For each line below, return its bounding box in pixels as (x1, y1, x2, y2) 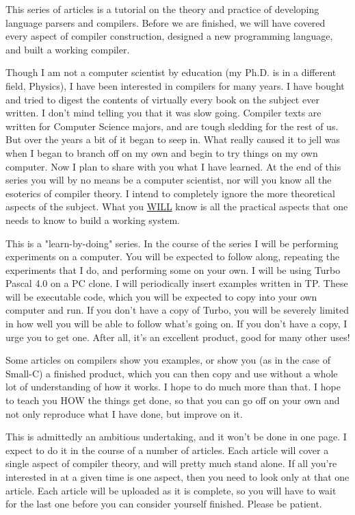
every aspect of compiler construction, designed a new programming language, (5, 29, 333, 43)
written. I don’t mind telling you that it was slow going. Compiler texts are (5, 105, 321, 120)
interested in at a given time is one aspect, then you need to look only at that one (5, 470, 350, 483)
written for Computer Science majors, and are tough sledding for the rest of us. (5, 118, 339, 133)
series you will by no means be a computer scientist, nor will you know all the (5, 173, 332, 187)
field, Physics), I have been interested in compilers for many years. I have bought (5, 78, 345, 92)
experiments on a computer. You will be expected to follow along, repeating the (5, 249, 340, 264)
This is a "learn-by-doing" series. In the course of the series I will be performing (5, 236, 339, 250)
